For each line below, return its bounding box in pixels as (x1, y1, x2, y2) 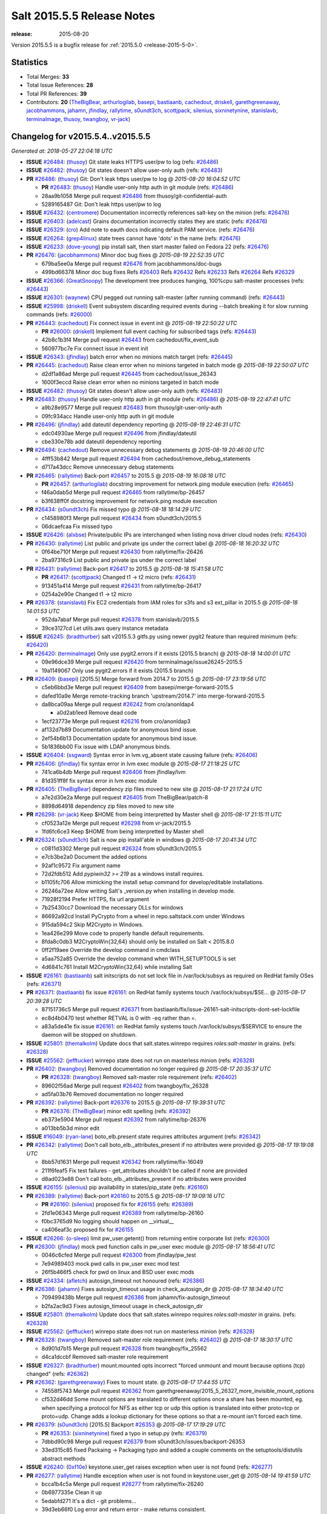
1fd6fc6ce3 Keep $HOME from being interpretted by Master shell (41, 827, 204, 835)
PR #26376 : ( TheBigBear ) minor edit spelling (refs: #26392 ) (41, 1107, 191, 1114)
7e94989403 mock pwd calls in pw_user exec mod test (41, 1260, 180, 1267)
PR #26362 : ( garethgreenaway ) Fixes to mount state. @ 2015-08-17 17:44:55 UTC (26, 1378, 231, 1386)
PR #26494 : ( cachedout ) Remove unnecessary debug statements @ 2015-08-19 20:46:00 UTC (26, 446, 265, 454)
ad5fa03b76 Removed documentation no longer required (41, 1091, 184, 1098)
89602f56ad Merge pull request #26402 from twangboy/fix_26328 (41, 1082, 209, 1089)
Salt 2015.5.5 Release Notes (11, 9, 156, 22)
